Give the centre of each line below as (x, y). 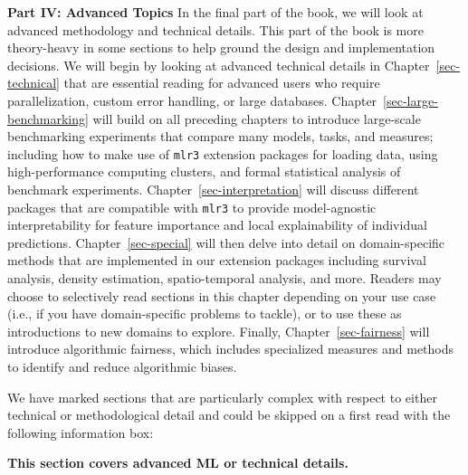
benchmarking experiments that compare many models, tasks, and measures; (220, 136)
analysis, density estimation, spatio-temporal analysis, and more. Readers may (224, 278)
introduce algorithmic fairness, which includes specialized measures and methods (231, 349)
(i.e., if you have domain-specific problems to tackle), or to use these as (205, 313)
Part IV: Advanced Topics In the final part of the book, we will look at (215, 12)
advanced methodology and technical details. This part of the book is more (215, 29)
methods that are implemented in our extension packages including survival (217, 260)
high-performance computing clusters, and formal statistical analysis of (204, 171)
